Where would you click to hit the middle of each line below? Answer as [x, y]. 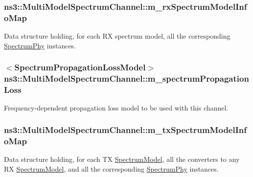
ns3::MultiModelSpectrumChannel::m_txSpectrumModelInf [126, 129]
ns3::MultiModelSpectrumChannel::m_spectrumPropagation [126, 78]
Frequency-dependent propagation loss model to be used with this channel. [116, 108]
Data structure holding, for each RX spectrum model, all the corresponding [117, 36]
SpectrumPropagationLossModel [80, 67]
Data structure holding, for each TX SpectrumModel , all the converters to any [122, 159]
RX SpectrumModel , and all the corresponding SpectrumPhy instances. [111, 168]
